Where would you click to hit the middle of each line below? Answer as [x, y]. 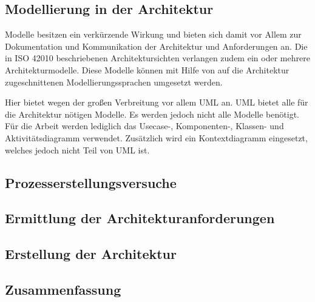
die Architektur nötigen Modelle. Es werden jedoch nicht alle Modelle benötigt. [152, 114]
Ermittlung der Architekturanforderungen [140, 218]
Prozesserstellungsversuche [91, 182]
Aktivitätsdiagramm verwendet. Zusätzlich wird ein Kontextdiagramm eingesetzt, [156, 137]
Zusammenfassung [63, 289]
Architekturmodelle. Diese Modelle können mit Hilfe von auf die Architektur [147, 69]
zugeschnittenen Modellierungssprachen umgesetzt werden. [114, 82]
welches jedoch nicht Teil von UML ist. [77, 149]
